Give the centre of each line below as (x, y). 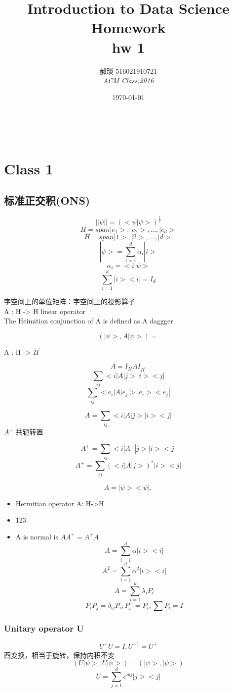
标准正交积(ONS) (47, 200)
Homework (128, 27)
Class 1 (29, 169)
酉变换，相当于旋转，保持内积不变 (59, 655)
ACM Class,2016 (128, 80)
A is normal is (37, 536)
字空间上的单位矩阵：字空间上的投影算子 (70, 301)
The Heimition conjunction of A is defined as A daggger (89, 321)
